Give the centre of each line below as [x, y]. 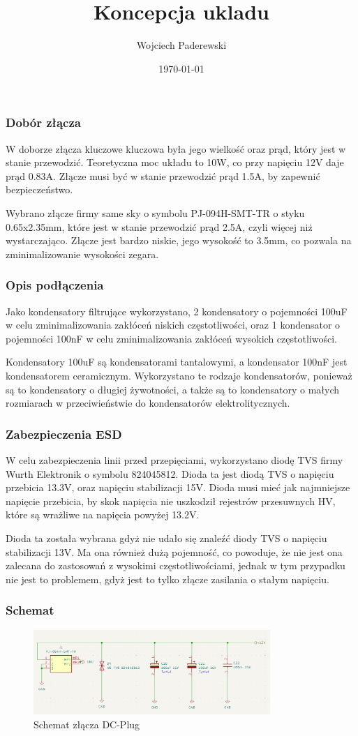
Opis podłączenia [55, 285]
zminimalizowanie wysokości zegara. [82, 254]
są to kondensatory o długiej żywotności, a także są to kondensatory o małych [173, 389]
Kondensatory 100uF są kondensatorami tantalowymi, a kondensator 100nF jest [177, 362]
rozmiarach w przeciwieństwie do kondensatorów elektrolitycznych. [148, 403]
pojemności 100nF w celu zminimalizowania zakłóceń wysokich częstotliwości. [171, 338]
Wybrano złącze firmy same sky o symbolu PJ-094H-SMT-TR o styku [155, 212]
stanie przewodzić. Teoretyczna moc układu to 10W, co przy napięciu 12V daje [175, 162]
